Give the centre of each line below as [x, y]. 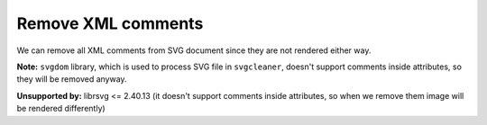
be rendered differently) [61, 109]
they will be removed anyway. [72, 79]
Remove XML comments [110, 23]
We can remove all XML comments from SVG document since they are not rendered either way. [194, 50]
